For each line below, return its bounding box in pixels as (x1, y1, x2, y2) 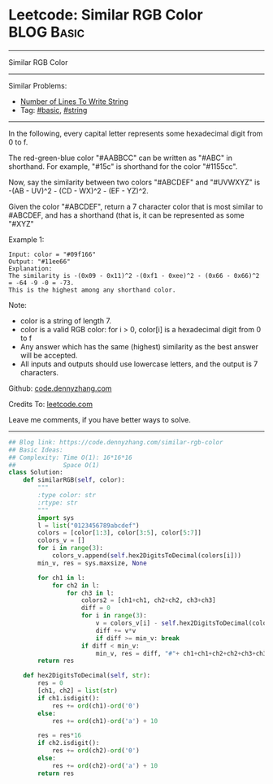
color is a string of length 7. (19, 315, 112, 326)
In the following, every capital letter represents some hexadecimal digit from (8, 128, 263, 138)
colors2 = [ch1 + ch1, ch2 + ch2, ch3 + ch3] (80, 596, 217, 604)
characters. (19, 367, 59, 377)
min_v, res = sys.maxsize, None (37, 559, 148, 567)
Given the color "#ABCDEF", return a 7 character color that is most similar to (8, 201, 263, 211)
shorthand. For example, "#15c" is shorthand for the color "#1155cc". (8, 161, 238, 171)
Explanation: (8, 264, 53, 273)
